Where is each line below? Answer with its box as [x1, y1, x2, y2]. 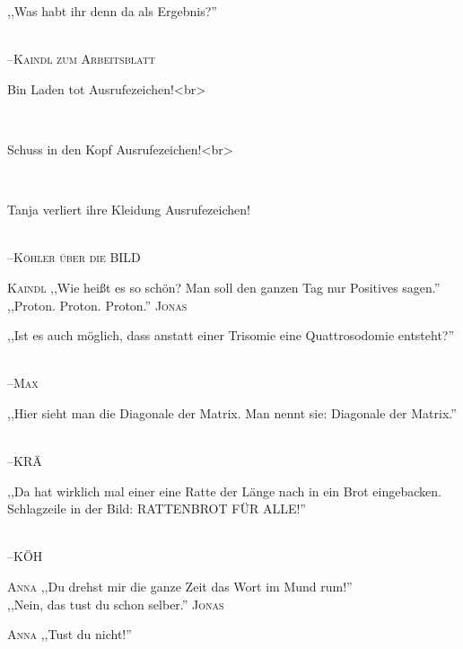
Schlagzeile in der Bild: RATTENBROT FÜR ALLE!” [7, 499, 306, 518]
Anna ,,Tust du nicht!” [7, 625, 132, 644]
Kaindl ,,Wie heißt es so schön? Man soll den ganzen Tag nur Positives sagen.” [7, 277, 441, 296]
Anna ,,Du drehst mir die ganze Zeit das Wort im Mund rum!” [7, 577, 353, 596]
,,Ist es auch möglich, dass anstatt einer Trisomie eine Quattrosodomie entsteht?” [7, 326, 455, 345]
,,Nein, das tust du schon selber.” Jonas [7, 594, 224, 613]
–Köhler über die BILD [7, 248, 141, 267]
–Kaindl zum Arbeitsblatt [7, 49, 156, 68]
